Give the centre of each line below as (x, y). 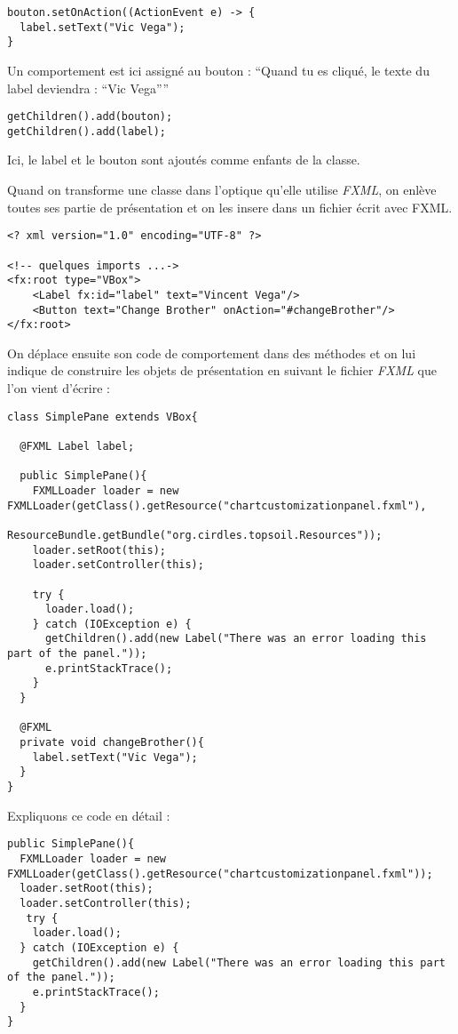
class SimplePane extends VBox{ (103, 417)
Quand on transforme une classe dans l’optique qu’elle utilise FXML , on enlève (222, 190)
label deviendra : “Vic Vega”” (88, 88)
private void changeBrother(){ (112, 743)
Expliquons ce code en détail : (89, 815)
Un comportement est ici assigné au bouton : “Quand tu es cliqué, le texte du (218, 70)
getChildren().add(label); (87, 131)
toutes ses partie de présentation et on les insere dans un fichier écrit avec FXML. (230, 207)
